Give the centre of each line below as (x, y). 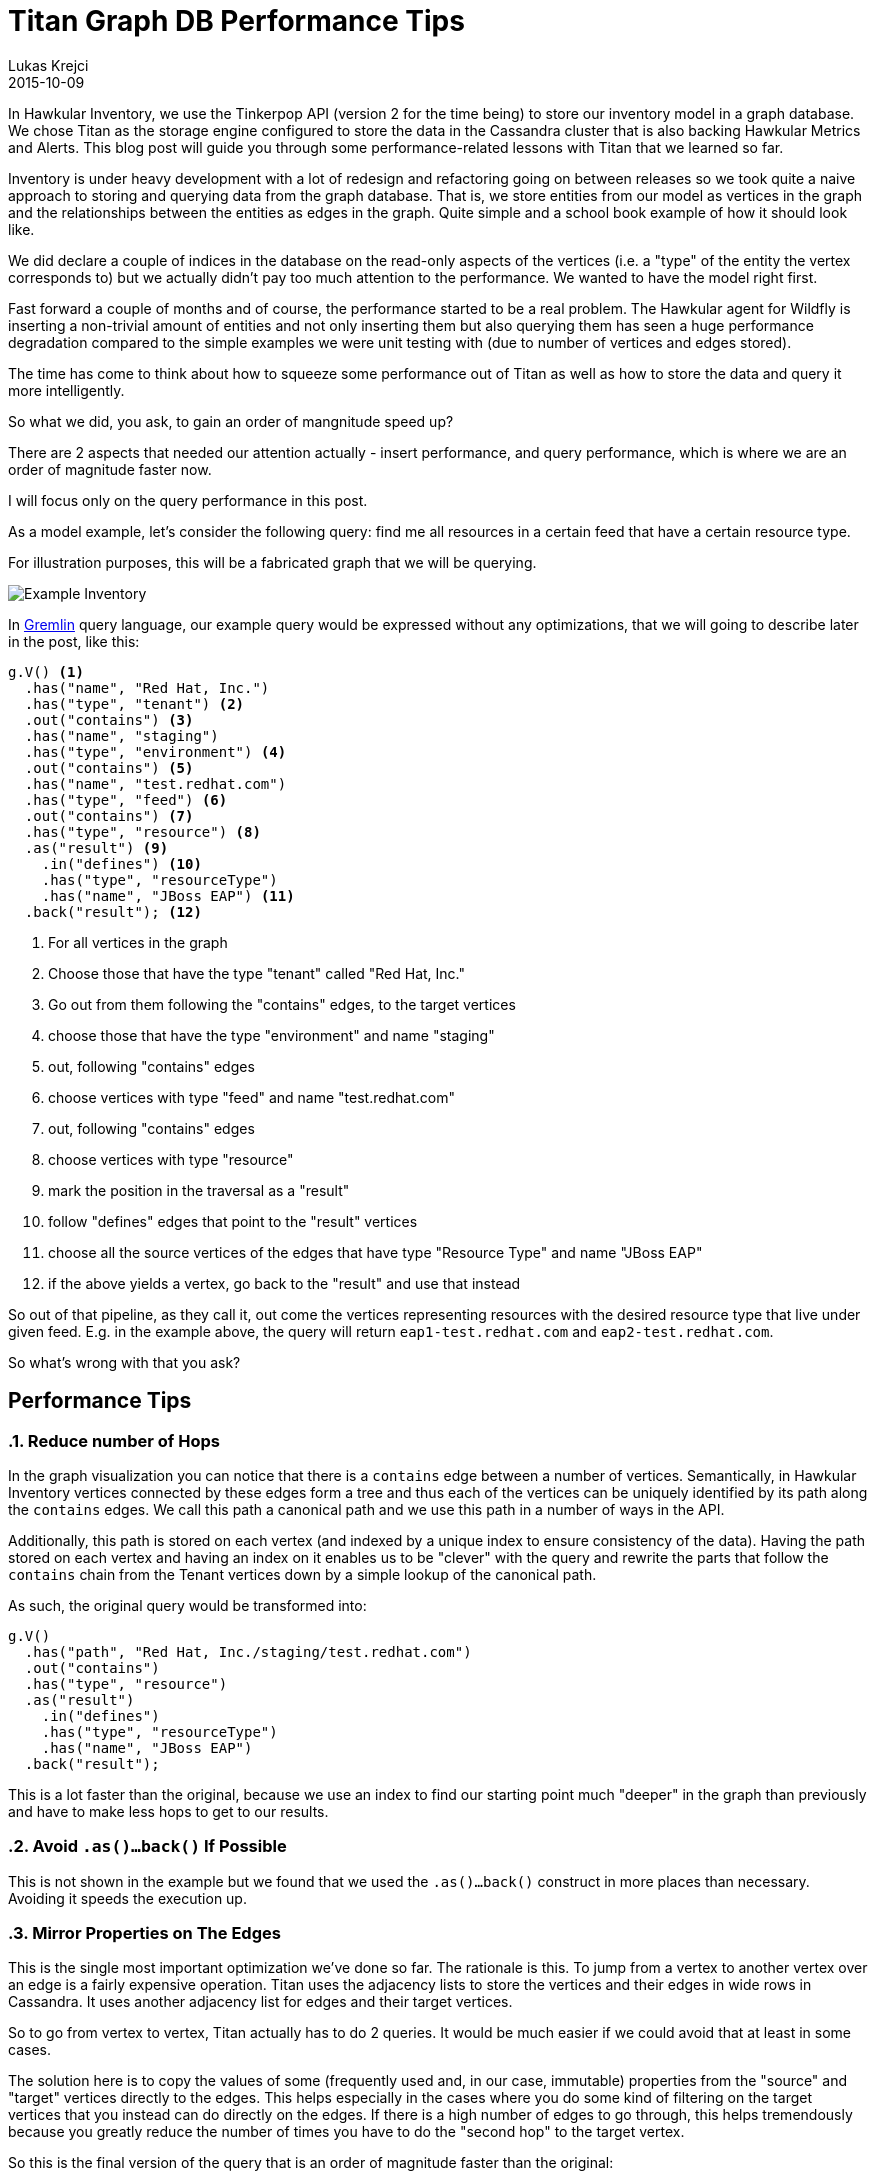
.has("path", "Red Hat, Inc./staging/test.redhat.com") (248, 1651)
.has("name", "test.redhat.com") (155, 783)
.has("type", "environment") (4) (155, 751)
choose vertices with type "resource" (171, 1159)
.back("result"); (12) (113, 911)
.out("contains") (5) (109, 767)
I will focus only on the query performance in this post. (188, 500)
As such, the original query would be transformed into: (187, 1605)
